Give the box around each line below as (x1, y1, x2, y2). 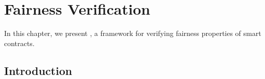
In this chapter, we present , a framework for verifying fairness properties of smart (4, 28, 261, 38)
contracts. (4, 37, 35, 48)
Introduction (4, 62, 73, 78)
